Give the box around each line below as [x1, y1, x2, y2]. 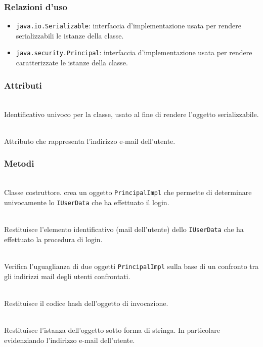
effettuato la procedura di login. [4, 234, 103, 244]
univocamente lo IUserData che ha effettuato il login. [4, 197, 169, 207]
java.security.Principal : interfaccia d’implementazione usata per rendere [16, 47, 252, 58]
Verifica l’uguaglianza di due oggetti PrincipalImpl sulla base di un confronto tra [4, 260, 259, 271]
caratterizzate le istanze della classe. [16, 57, 128, 68]
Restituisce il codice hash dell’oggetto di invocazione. [4, 297, 168, 308]
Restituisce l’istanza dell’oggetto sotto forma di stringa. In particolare [4, 324, 220, 335]
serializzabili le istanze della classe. [16, 30, 124, 41]
